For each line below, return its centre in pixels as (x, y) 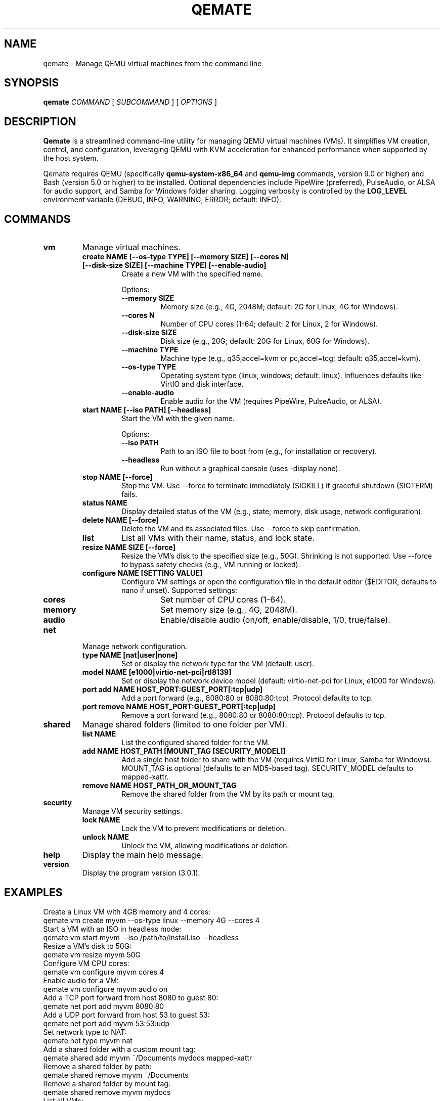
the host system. (71, 158)
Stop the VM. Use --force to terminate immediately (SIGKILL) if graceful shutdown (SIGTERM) (277, 486)
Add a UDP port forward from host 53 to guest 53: (126, 1015)
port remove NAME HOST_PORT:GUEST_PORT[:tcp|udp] (179, 707)
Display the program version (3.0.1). (141, 873)
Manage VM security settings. (132, 811)
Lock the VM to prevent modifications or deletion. (204, 829)
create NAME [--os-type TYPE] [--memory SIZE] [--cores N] (186, 257)
